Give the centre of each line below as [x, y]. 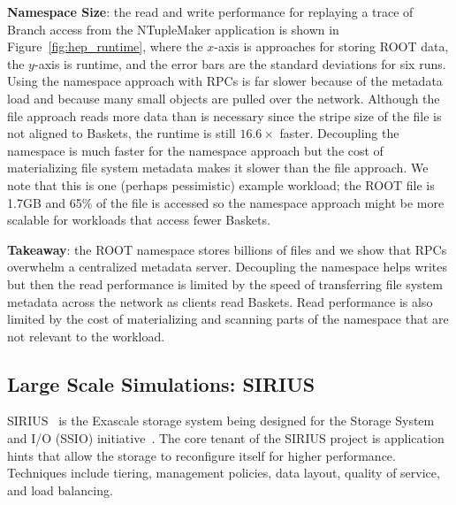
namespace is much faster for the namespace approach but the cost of [195, 150]
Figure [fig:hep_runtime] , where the [105, 46]
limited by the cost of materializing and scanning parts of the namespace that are [228, 319]
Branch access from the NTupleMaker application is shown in [173, 29]
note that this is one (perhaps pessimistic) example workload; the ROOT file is [221, 184]
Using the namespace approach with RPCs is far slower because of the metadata [225, 81]
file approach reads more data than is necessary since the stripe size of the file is [224, 115]
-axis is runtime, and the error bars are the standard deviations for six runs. [240, 63]
